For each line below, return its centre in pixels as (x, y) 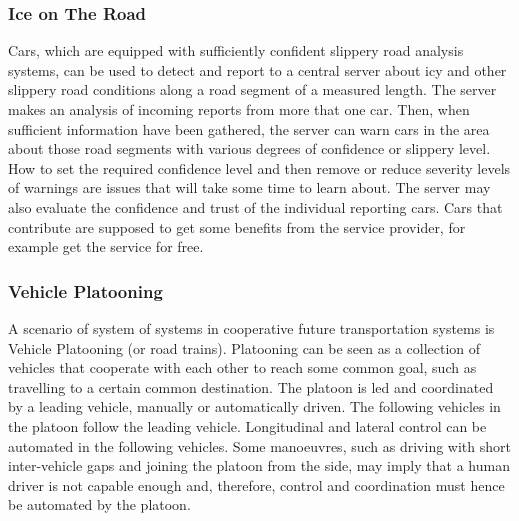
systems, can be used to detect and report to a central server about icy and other (257, 69)
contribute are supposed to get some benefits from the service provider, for (237, 226)
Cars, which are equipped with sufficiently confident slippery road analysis (236, 50)
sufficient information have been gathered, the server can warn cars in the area (249, 128)
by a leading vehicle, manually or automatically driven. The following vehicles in (254, 406)
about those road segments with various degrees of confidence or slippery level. (249, 148)
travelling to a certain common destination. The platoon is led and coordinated (251, 386)
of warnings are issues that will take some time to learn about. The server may (249, 187)
